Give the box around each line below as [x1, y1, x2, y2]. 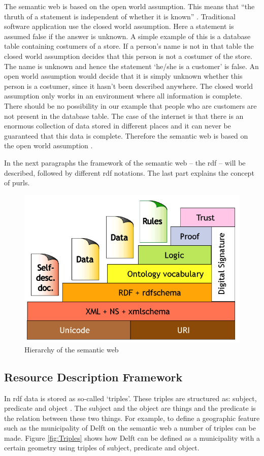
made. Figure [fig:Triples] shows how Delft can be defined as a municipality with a [4, 432, 260, 443]
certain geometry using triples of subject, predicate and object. [4, 442, 200, 453]
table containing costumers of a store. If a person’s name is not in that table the [4, 41, 254, 51]
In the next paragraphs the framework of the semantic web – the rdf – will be [4, 157, 246, 168]
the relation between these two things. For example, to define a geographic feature [4, 412, 260, 423]
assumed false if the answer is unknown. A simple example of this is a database [4, 30, 251, 41]
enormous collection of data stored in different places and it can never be [4, 120, 231, 131]
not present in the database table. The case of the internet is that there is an [4, 110, 244, 121]
